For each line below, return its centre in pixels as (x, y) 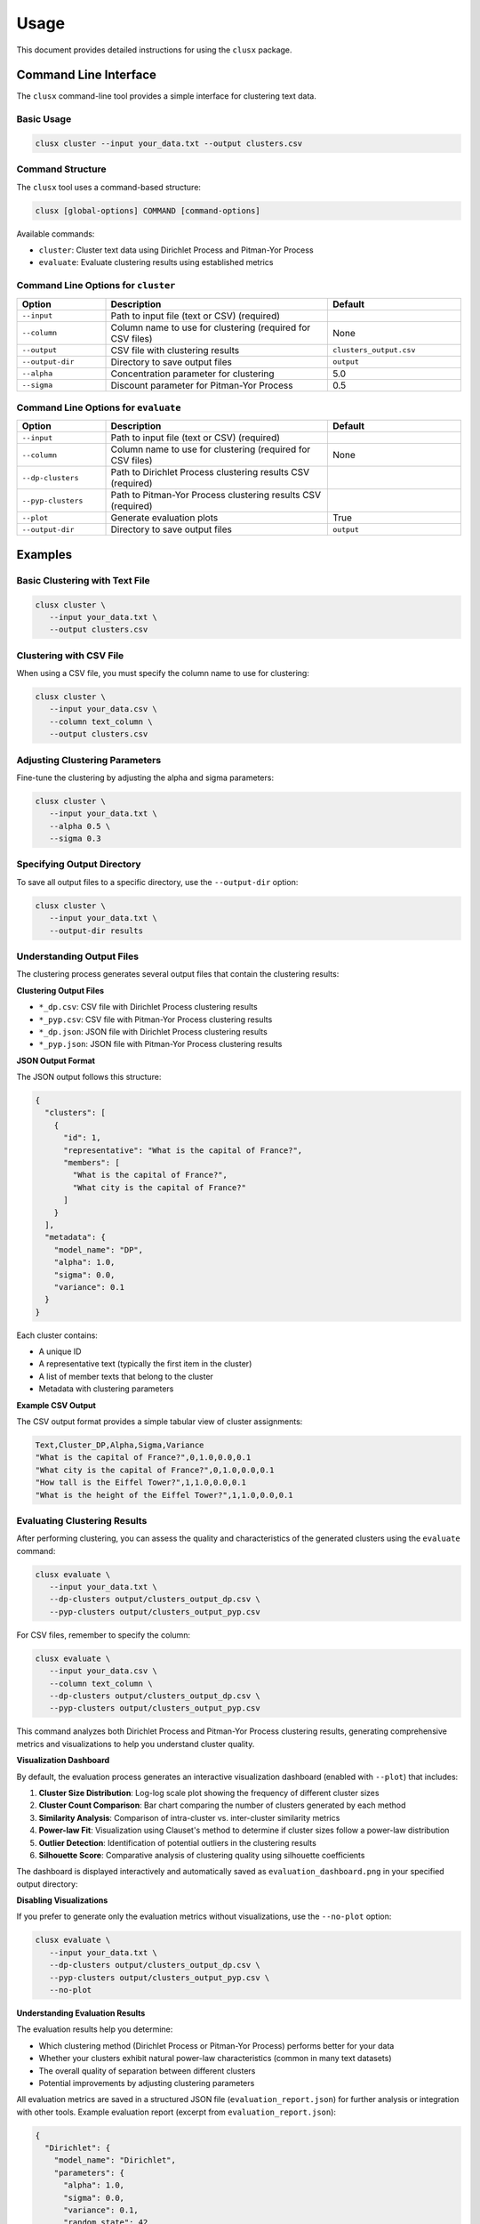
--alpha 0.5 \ (80, 826)
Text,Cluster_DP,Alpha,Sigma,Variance (120, 1445)
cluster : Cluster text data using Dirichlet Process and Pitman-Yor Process (176, 250)
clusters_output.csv (374, 350)
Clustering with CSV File (70, 656)
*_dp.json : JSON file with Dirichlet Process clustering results (153, 1031)
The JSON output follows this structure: (89, 1077)
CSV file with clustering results (175, 350)
